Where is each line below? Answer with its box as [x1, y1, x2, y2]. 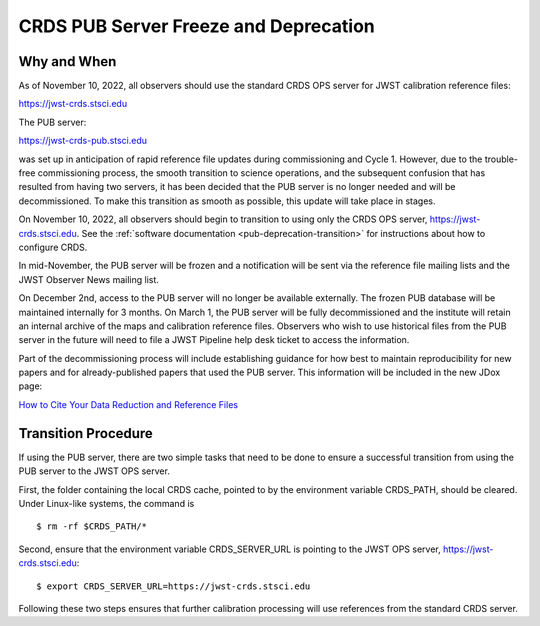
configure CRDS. [18, 241, 88, 253]
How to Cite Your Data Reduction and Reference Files [18, 398, 239, 410]
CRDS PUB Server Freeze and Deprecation [18, 15, 375, 37]
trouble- [484, 153, 519, 165]
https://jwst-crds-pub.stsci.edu [18, 135, 148, 147]
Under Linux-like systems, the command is [18, 497, 195, 509]
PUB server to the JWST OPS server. [18, 465, 170, 477]
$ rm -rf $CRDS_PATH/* [36, 521, 148, 532]
